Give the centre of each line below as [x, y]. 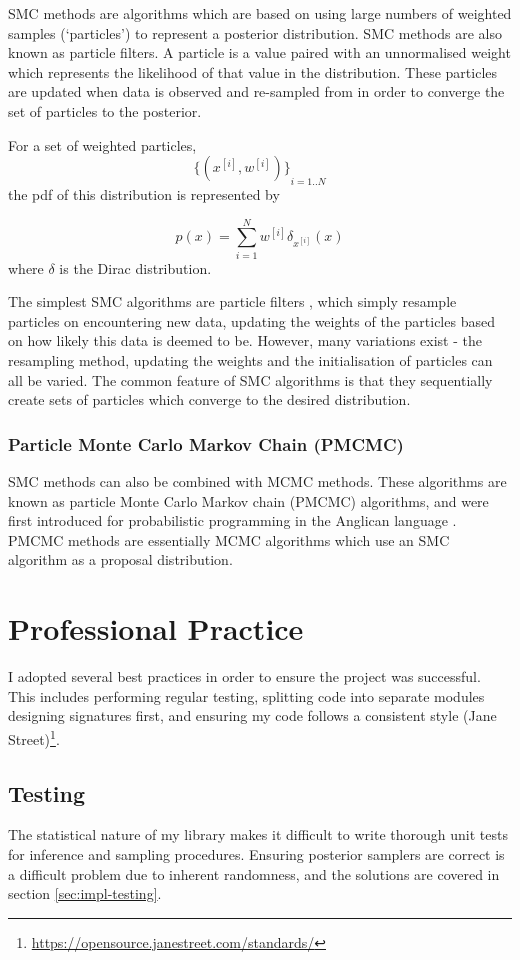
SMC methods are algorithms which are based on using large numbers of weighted [260, 13]
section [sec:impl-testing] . [85, 893]
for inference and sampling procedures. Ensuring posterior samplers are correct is [256, 853]
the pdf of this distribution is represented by [144, 193]
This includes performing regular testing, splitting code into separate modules [246, 695]
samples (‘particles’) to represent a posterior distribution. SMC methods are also [255, 32]
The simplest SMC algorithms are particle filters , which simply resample [232, 301]
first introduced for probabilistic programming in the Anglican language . [232, 520]
